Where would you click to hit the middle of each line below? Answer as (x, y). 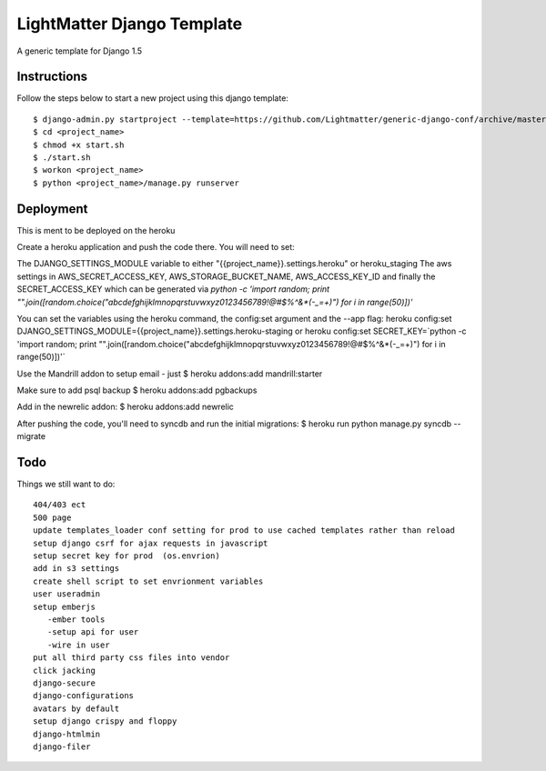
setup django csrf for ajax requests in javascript (151, 543)
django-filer (62, 746)
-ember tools (76, 619)
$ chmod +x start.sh (79, 145)
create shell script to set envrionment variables (148, 581)
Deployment (52, 209)
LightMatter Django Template (130, 24)
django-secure (64, 683)
